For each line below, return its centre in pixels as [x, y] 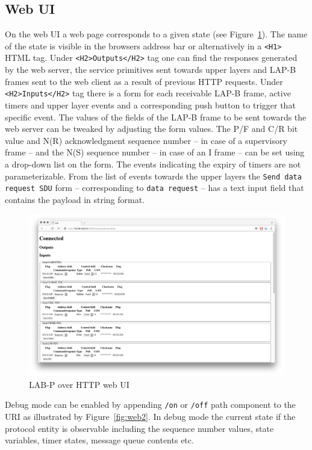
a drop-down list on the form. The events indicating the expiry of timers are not [153, 164]
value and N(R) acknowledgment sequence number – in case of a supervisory [146, 140]
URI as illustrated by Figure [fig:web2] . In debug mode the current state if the [150, 416]
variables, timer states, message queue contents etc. [99, 440]
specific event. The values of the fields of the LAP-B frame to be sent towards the [156, 117]
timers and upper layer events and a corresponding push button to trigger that [150, 105]
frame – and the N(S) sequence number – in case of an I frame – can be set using [155, 152]
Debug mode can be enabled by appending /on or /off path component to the [150, 405]
